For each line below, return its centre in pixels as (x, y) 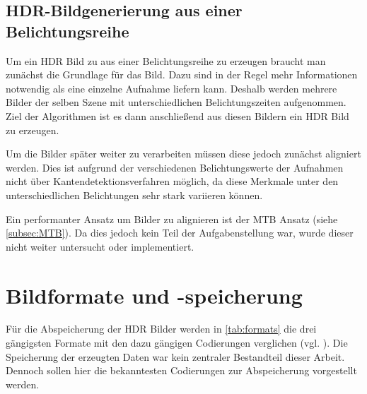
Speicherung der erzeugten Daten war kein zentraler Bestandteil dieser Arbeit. (175, 356)
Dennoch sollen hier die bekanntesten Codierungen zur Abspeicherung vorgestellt (181, 370)
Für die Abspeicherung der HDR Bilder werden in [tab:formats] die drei (161, 329)
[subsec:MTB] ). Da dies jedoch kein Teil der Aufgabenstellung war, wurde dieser (180, 233)
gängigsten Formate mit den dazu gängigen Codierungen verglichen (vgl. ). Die (177, 343)
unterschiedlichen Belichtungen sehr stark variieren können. (134, 195)
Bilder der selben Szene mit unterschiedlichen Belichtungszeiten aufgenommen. (176, 102)
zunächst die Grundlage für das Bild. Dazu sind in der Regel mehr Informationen (182, 74)
